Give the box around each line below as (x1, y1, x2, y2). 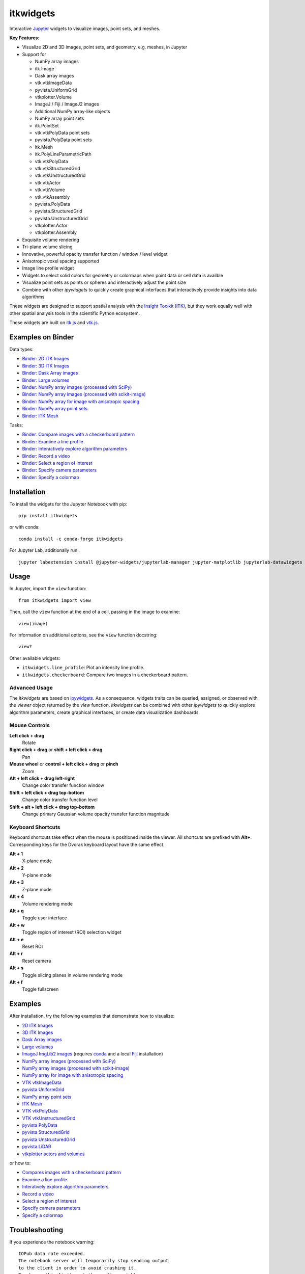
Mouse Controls (9, 722, 50, 729)
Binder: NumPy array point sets (22, 406, 88, 412)
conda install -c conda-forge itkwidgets (18, 536, 123, 542)
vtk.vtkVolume (35, 187, 66, 193)
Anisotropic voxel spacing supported (22, 258, 99, 264)
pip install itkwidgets (18, 513, 78, 519)
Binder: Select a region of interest (22, 460, 93, 466)
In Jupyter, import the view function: (9, 586, 86, 592)
